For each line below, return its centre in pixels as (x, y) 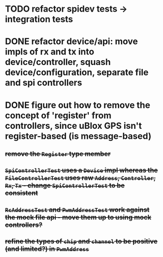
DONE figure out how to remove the (78, 105)
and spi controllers (44, 83)
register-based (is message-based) (78, 136)
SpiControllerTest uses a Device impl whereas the (81, 170)
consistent (22, 193)
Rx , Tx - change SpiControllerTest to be (65, 186)
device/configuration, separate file (77, 73)
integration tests (39, 19)
